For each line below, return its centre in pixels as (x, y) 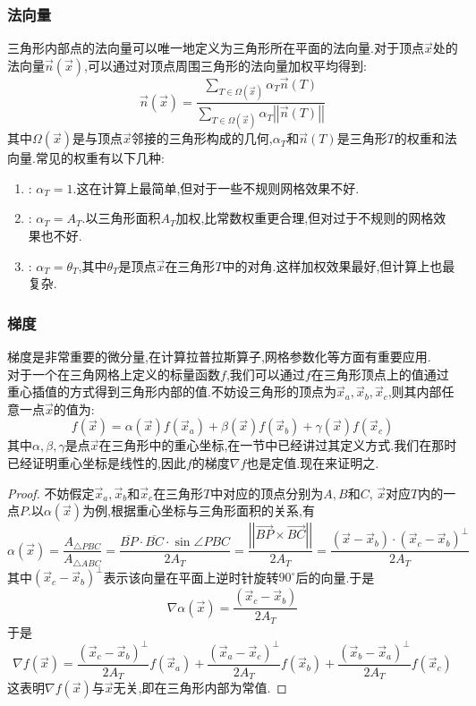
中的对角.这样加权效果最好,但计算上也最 (339, 265)
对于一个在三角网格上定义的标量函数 (114, 374)
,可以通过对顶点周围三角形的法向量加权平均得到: (225, 65)
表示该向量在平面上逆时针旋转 (191, 577)
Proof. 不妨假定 (51, 493)
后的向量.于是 (335, 577)
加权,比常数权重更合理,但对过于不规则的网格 (305, 218)
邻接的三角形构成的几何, (202, 138)
